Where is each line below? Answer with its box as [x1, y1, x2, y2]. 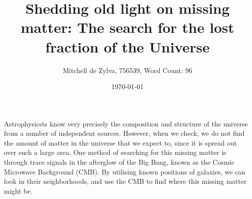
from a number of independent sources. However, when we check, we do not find [4, 128, 245, 138]
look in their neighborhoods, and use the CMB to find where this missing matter [4, 176, 247, 186]
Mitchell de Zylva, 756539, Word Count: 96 [62, 65, 193, 75]
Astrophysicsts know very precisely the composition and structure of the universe [4, 118, 248, 128]
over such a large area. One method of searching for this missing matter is [4, 147, 227, 157]
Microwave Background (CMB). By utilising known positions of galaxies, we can [4, 166, 246, 176]
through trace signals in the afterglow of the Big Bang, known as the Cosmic [4, 157, 235, 167]
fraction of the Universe [45, 36, 210, 56]
